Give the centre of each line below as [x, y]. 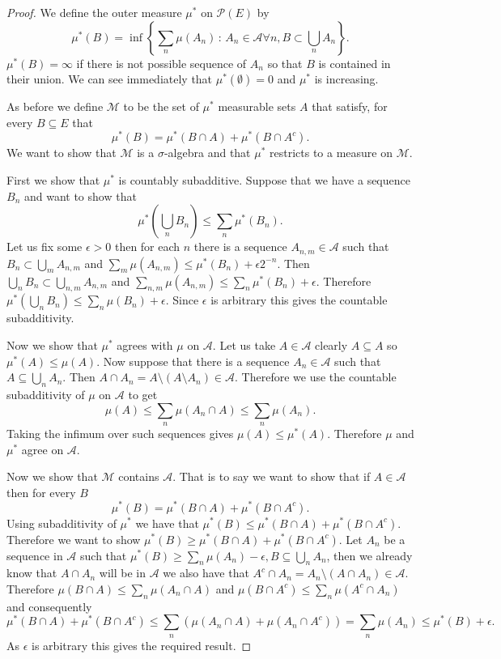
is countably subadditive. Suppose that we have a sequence [264, 180]
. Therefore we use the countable [316, 377]
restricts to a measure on [331, 153]
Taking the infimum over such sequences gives [120, 434]
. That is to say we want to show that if [272, 476]
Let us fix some [45, 247]
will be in [122, 573]
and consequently [49, 606]
